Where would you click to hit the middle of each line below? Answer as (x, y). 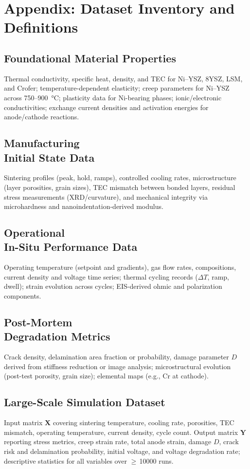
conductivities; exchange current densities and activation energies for (106, 107)
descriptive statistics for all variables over (65, 460)
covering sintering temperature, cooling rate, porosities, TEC (143, 422)
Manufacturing (42, 143)
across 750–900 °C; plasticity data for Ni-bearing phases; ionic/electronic (113, 97)
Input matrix (23, 422)
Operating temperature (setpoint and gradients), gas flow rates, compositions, (120, 267)
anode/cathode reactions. (42, 117)
